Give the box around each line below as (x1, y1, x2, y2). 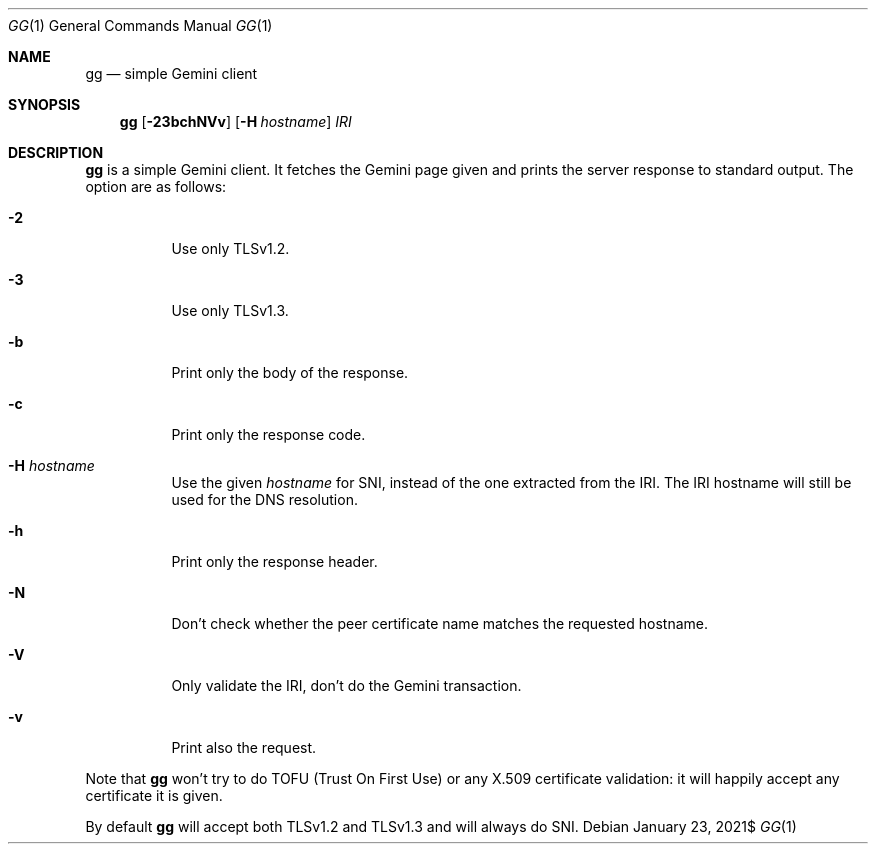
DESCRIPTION (8, 144, 104, 161)
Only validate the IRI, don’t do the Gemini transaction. (171, 677, 522, 694)
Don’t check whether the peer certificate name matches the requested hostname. (171, 615, 708, 632)
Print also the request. (171, 739, 317, 756)
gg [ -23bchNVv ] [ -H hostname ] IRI (119, 113, 352, 130)
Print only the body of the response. (171, 364, 409, 381)
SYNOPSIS (8, 96, 81, 113)
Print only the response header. (171, 553, 378, 570)
